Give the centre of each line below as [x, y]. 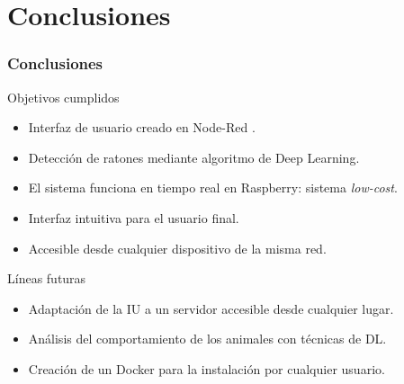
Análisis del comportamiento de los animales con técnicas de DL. [207, 339]
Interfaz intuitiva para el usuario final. [134, 217]
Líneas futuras [47, 278]
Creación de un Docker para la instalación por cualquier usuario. [206, 368]
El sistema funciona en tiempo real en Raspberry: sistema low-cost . [213, 188]
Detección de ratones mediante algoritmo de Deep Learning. [194, 157]
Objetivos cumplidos [63, 97]
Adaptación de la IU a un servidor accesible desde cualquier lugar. [211, 308]
